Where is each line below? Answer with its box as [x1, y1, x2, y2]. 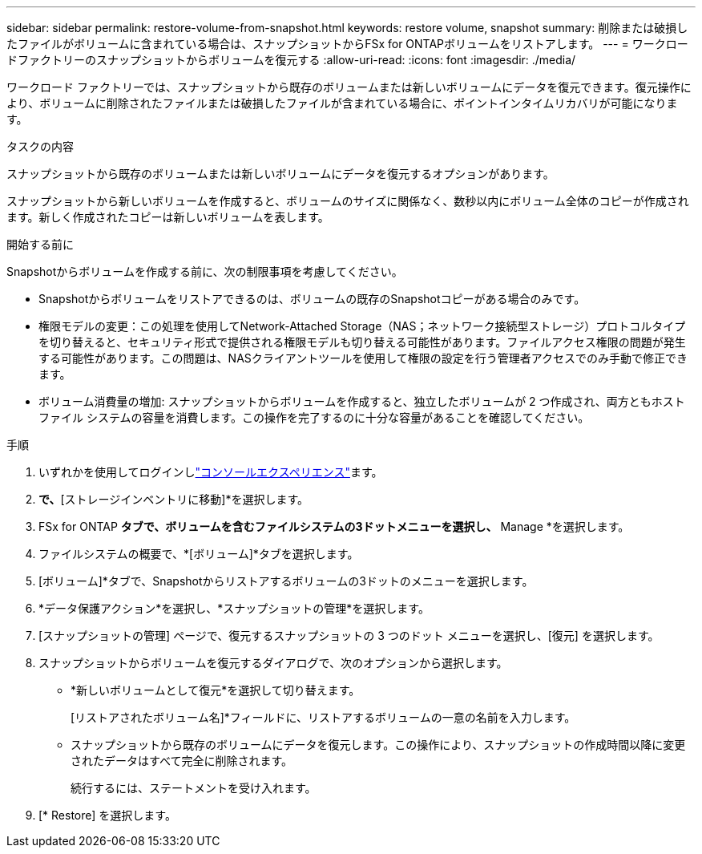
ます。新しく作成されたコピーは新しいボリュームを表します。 [6, 210, 329, 224]
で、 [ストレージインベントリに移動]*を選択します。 [38, 492, 309, 506]
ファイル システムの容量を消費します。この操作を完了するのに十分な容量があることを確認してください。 [38, 411, 590, 424]
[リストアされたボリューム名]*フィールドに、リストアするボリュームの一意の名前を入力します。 [71, 710, 576, 724]
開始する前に [6, 237, 74, 251]
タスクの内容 [6, 140, 74, 153]
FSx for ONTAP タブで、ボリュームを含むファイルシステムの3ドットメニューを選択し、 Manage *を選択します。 [38, 520, 630, 533]
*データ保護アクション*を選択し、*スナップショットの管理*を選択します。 [38, 601, 430, 615]
